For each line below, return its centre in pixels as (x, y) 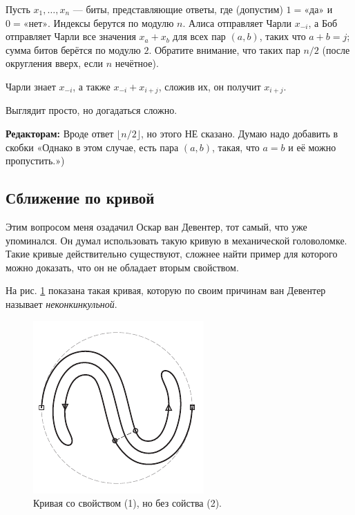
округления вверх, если (55, 63)
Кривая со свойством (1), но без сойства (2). (128, 503)
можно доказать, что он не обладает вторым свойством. (122, 267)
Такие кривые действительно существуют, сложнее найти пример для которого (172, 254)
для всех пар (199, 36)
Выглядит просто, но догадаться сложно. (92, 110)
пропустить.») (35, 161)
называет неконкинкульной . (61, 303)
